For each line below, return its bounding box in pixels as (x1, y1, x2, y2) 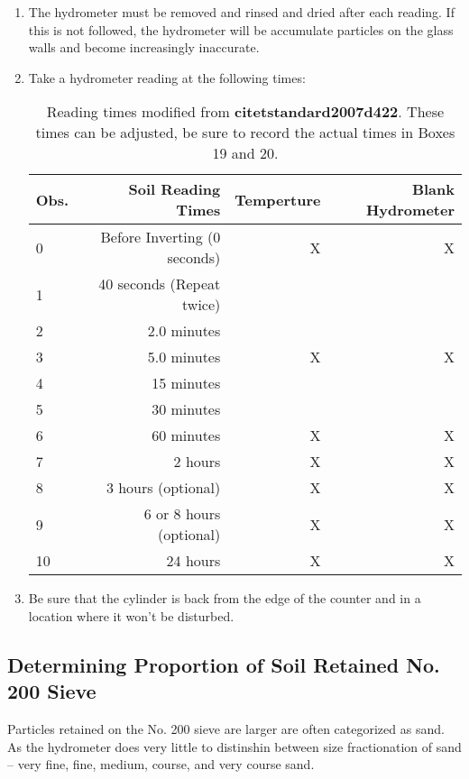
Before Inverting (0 (100, 226, 221, 248)
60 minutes (152, 425, 221, 446)
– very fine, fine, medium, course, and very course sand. (7, 755, 315, 774)
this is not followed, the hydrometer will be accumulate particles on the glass (28, 20, 454, 39)
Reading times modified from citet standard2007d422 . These (46, 101, 445, 123)
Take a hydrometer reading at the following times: (28, 68, 306, 87)
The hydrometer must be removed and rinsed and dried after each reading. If (28, 3, 455, 21)
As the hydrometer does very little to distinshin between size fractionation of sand (7, 737, 462, 756)
